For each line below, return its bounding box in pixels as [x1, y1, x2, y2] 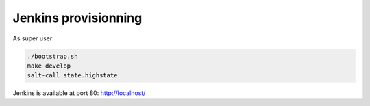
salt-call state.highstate [27, 72, 118, 79]
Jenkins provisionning [12, 10, 143, 25]
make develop [27, 62, 71, 70]
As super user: [12, 34, 54, 42]
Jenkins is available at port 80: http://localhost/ [12, 89, 146, 97]
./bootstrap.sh [27, 52, 78, 60]
